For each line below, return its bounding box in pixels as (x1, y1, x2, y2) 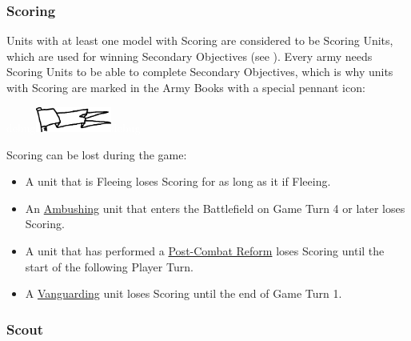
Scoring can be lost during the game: (6, 146, 187, 162)
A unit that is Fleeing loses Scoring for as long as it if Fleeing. (25, 173, 331, 190)
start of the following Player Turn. (25, 258, 194, 275)
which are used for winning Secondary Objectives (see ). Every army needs (6, 47, 373, 64)
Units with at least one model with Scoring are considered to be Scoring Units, (6, 32, 393, 49)
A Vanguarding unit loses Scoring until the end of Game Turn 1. (25, 285, 342, 302)
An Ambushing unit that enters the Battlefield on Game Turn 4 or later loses (25, 199, 405, 216)
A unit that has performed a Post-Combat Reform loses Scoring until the (25, 243, 385, 259)
